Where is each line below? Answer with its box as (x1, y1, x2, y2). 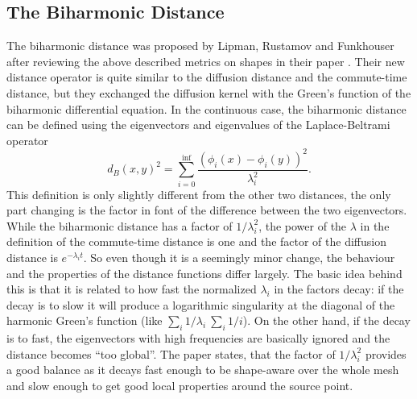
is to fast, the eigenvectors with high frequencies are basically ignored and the (6, 330, 390, 347)
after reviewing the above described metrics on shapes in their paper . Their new (6, 52, 405, 69)
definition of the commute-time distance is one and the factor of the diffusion (6, 233, 386, 250)
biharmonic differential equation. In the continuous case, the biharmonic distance (6, 100, 407, 117)
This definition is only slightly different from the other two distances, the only (6, 185, 391, 202)
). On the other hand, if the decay (242, 312, 411, 329)
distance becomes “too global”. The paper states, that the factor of (6, 345, 336, 362)
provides (365, 345, 407, 362)
